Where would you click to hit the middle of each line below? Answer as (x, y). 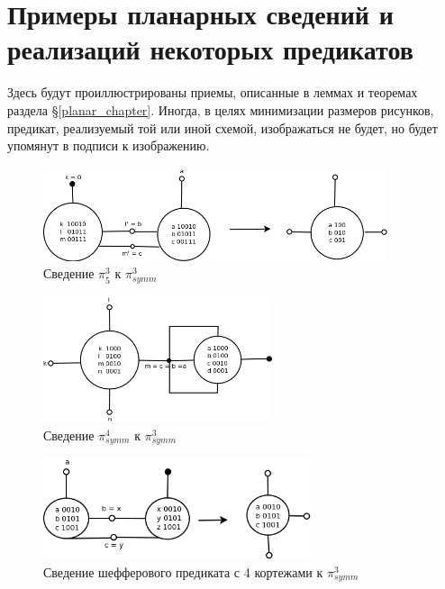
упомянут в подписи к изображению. (109, 145)
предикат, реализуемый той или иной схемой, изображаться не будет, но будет (222, 127)
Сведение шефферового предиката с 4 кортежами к (183, 571)
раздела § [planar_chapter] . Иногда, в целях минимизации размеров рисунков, (221, 109)
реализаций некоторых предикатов (210, 49)
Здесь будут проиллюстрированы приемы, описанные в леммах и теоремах (213, 92)
